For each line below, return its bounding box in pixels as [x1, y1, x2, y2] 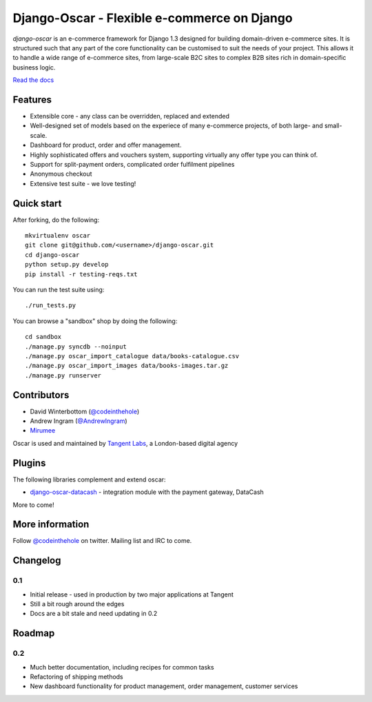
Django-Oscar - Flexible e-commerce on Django [12, 10, 293, 25]
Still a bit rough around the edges [30, 599, 125, 608]
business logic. [12, 63, 56, 72]
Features [12, 94, 52, 105]
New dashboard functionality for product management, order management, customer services [30, 682, 298, 690]
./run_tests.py [25, 302, 76, 309]
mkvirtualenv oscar [25, 231, 91, 240]
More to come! [12, 500, 54, 509]
